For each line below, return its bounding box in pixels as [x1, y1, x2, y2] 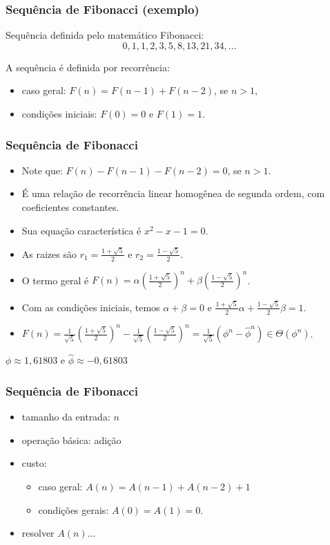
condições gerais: [38, 502, 109, 517]
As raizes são [21, 246, 77, 261]
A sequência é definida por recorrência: [6, 59, 170, 74]
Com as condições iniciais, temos [21, 299, 160, 314]
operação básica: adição [21, 432, 122, 447]
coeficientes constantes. [21, 200, 119, 214]
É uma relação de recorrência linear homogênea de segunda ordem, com [21, 186, 325, 201]
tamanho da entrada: [21, 409, 110, 424]
